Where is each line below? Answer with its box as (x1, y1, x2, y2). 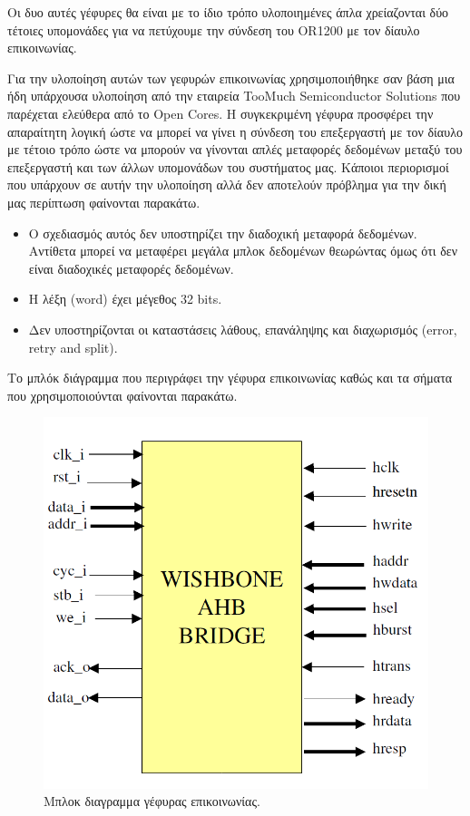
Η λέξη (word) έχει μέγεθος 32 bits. (28, 289, 222, 308)
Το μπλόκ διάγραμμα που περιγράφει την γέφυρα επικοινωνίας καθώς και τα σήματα (7, 368, 453, 387)
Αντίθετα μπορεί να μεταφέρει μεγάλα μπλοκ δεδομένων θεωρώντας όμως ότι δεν (28, 241, 458, 260)
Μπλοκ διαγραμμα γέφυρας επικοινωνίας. (44, 792, 260, 811)
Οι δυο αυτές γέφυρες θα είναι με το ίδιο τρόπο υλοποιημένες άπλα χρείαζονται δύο (7, 3, 449, 21)
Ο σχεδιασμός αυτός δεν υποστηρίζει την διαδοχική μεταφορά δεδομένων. (28, 223, 417, 242)
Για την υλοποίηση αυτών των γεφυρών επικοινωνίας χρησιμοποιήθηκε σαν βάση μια (7, 68, 455, 87)
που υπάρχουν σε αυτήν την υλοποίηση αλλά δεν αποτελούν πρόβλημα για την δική (7, 175, 446, 194)
